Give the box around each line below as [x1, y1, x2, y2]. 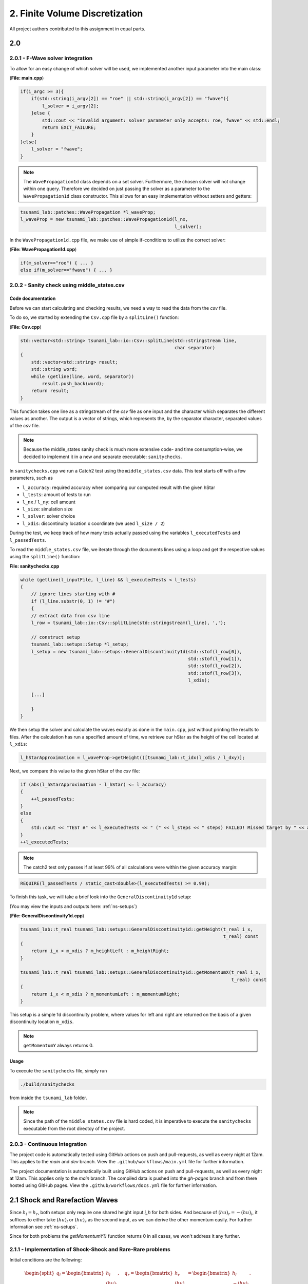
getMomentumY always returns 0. [23, 1043, 94, 1049]
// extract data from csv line [31, 613, 110, 618]
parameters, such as [9, 475, 53, 481]
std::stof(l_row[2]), [188, 663, 242, 669]
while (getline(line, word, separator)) [31, 373, 134, 380]
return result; [31, 388, 69, 394]
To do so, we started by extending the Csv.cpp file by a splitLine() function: [9, 314, 179, 320]
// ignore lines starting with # [31, 591, 115, 597]
